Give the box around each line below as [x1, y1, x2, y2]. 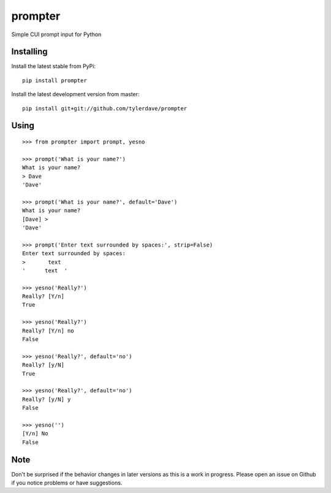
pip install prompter [22, 77, 87, 84]
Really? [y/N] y [22, 396, 71, 403]
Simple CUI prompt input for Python [11, 31, 102, 38]
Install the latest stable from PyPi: [11, 63, 96, 70]
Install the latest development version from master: [11, 91, 140, 98]
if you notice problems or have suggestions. [11, 479, 123, 486]
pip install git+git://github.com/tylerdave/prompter [22, 105, 187, 112]
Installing [11, 47, 48, 57]
